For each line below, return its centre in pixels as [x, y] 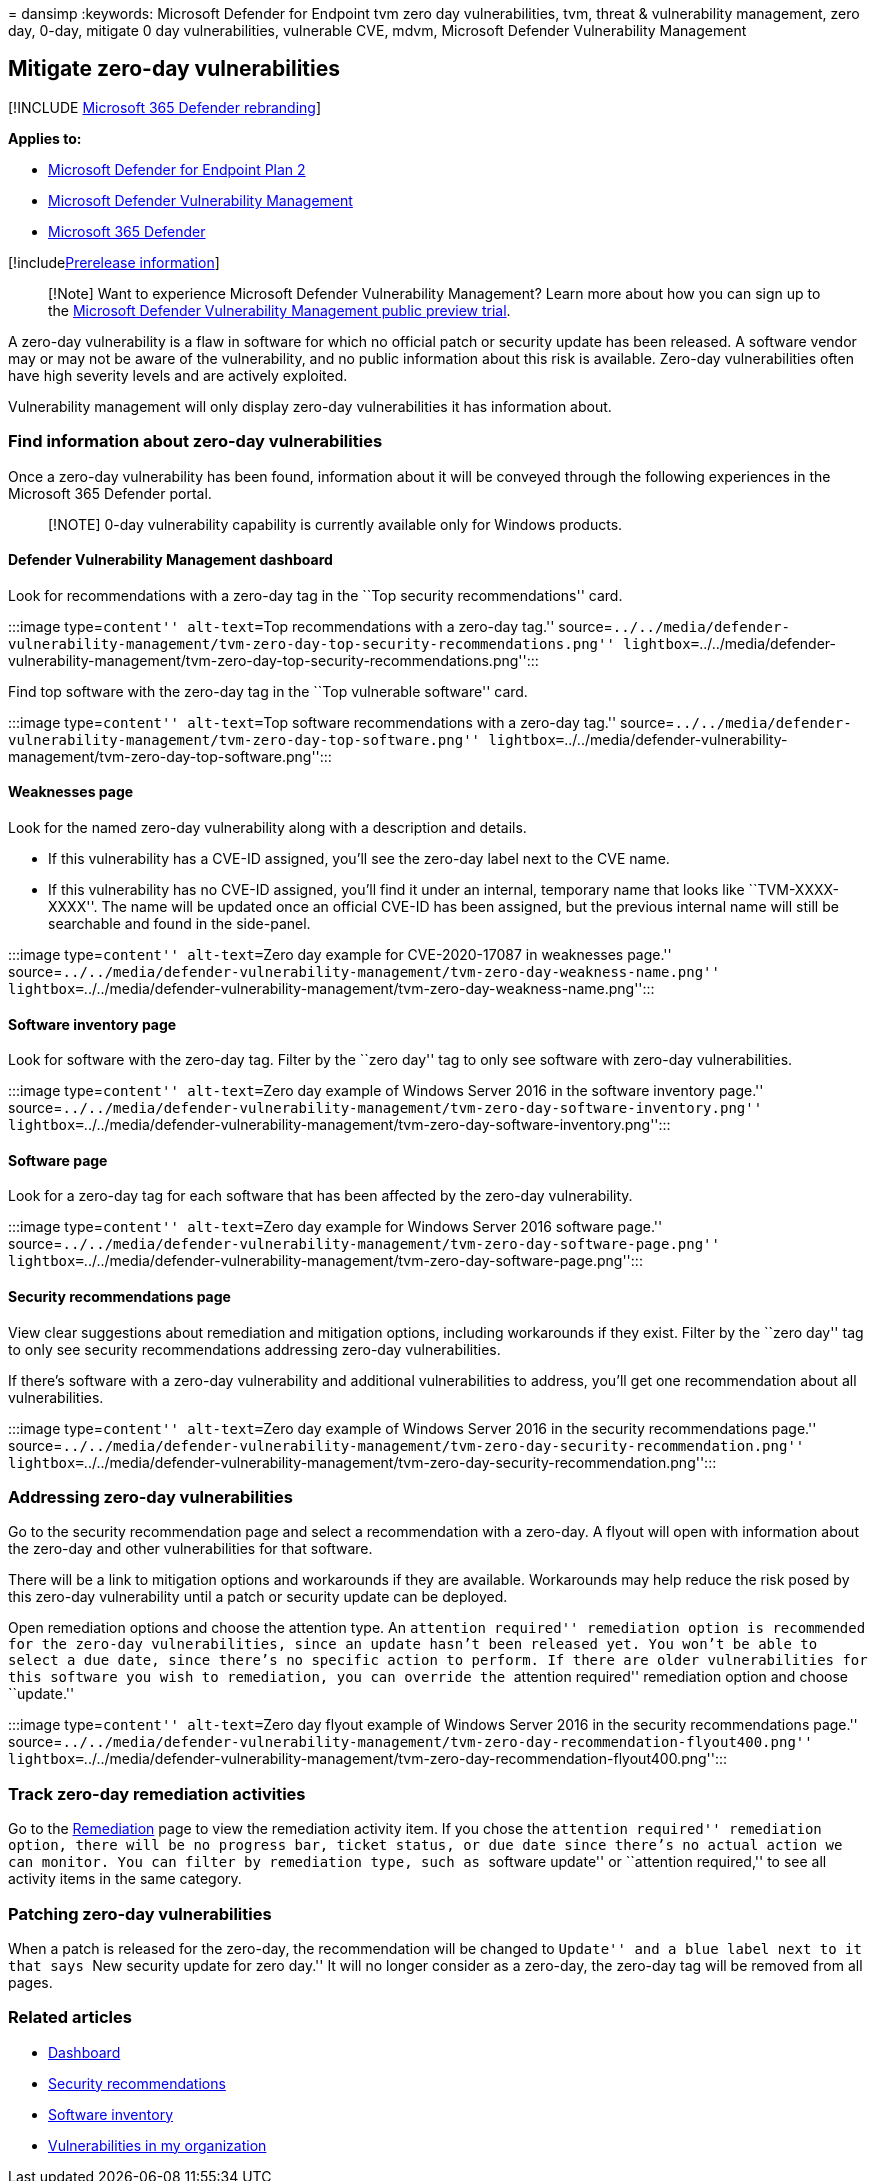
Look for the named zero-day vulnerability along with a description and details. [267, 828]
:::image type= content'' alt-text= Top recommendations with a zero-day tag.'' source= [310, 626]
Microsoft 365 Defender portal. [110, 493]
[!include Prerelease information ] [114, 262]
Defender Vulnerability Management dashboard [170, 560]
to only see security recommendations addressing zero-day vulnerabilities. [254, 1349]
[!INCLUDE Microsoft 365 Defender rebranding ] [165, 107]
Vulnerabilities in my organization [157, 2145]
